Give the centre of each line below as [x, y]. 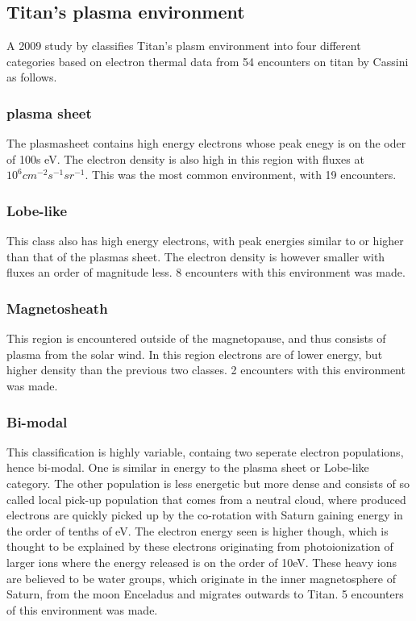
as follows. [32, 77]
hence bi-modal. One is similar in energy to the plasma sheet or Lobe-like [188, 467]
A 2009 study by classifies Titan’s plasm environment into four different [184, 46]
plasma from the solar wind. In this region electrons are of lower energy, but [195, 354]
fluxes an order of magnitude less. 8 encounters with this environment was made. [206, 272]
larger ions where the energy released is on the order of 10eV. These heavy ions [202, 562]
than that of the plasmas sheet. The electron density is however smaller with [196, 256]
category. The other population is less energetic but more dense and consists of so [208, 483]
